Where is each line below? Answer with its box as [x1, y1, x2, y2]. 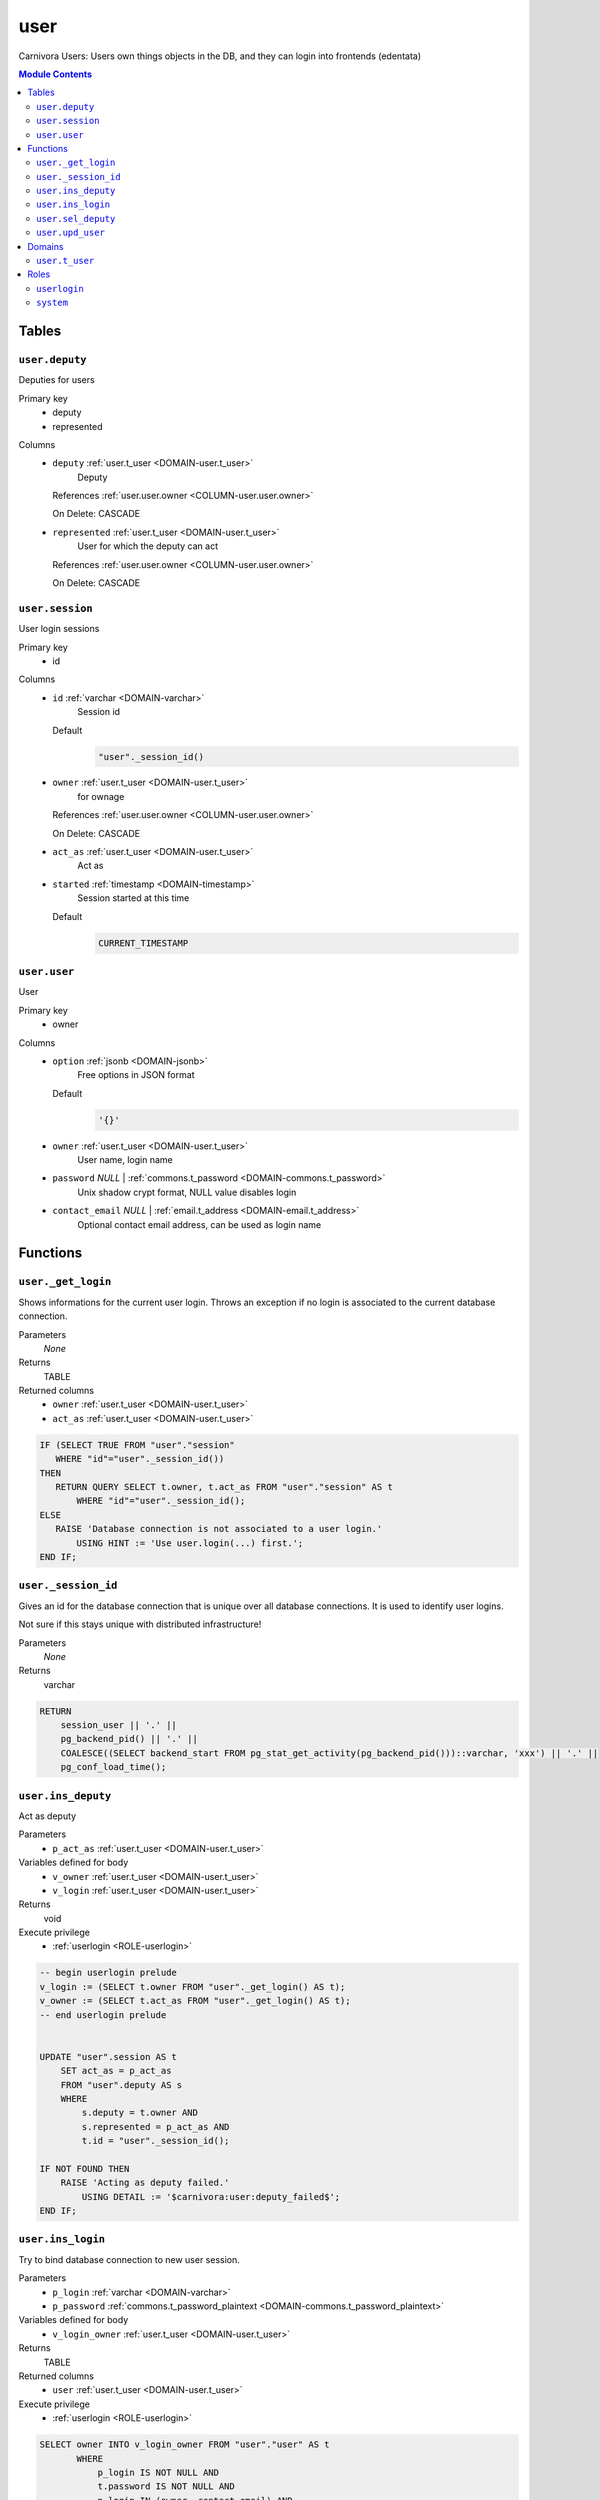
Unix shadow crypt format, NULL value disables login [77, 1186, 297, 1198]
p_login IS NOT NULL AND [97, 2466, 220, 2478]
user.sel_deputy [36, 213, 116, 224]
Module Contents [18, 68, 93, 80]
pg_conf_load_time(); [60, 1761, 167, 1773]
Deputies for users [18, 374, 95, 386]
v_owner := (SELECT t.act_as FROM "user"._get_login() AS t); [39, 1995, 351, 2007]
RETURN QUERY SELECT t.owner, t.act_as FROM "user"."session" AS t [55, 1481, 394, 1493]
